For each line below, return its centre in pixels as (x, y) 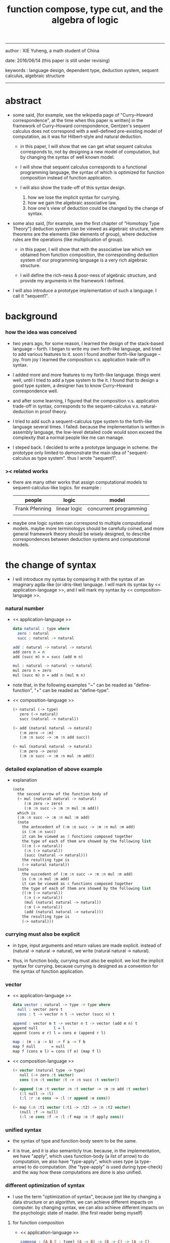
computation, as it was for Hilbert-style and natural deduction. (77, 137)
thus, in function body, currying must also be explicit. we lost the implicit (88, 960)
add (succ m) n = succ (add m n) (48, 657)
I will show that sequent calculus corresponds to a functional (83, 167)
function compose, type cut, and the (85, 9)
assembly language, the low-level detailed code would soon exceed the (87, 432)
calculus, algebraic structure (35, 76)
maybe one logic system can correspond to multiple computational (82, 523)
